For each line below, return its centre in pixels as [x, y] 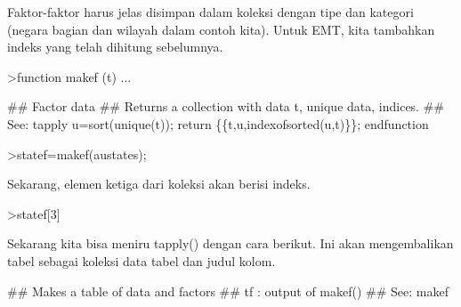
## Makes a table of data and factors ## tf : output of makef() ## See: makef [228, 291]
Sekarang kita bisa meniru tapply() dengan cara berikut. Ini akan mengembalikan [230, 243]
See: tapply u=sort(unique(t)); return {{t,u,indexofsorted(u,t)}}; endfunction [218, 123]
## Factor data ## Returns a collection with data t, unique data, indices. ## [226, 106]
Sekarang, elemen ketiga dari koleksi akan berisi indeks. [159, 184]
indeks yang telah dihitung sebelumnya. [115, 47]
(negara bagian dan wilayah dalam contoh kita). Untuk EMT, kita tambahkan [221, 29]
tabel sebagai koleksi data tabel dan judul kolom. [142, 260]
